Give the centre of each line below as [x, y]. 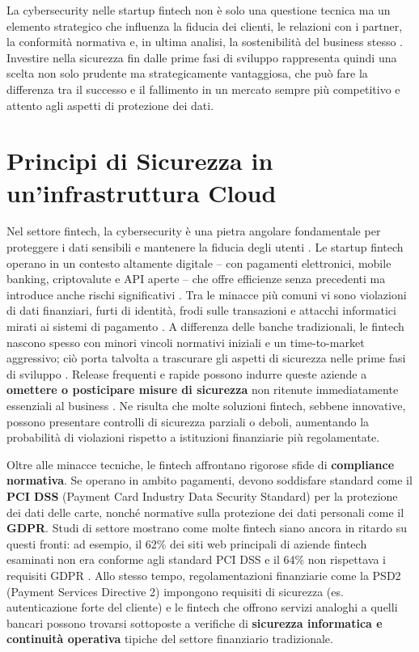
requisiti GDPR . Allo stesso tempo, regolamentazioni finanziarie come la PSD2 [204, 575]
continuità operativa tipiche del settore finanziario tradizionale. [170, 639]
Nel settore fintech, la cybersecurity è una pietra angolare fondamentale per [194, 231]
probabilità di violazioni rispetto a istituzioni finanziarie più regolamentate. [193, 437]
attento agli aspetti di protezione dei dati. [110, 105]
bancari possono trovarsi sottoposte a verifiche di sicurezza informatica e [195, 622]
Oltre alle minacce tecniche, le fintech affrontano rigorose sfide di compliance [201, 464]
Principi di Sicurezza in [140, 161]
